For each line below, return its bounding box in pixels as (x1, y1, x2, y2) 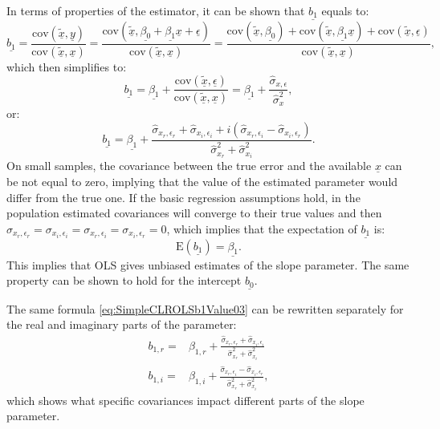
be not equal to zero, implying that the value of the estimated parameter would (6, 173, 398, 190)
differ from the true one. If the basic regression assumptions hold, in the (6, 188, 361, 205)
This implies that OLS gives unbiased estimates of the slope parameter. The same (6, 256, 409, 273)
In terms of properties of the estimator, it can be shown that (6, 2, 305, 18)
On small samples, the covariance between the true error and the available (6, 157, 372, 174)
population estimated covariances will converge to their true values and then (6, 204, 382, 221)
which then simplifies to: (6, 58, 127, 75)
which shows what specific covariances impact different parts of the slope (6, 391, 365, 408)
